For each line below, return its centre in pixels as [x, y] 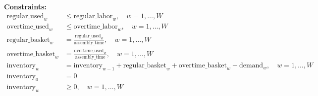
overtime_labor [96, 27]
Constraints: [25, 6]
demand [251, 66]
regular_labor [93, 16]
